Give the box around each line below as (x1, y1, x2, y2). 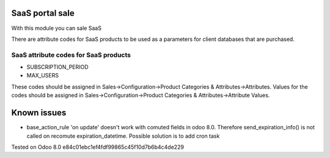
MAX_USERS (26, 72, 59, 79)
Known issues (11, 107, 67, 118)
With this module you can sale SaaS (11, 24, 102, 32)
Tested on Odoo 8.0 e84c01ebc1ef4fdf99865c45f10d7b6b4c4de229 (11, 143, 185, 151)
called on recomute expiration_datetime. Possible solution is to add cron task (26, 132, 220, 140)
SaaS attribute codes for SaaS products (11, 51, 131, 59)
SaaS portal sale (11, 8, 75, 18)
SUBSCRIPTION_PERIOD (26, 63, 89, 71)
